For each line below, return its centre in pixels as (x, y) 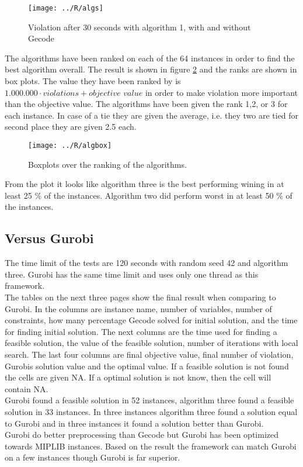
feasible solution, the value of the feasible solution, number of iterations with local (151, 343)
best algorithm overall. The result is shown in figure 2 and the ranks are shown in (151, 69)
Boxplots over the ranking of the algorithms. (107, 164)
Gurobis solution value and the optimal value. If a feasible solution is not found (147, 366)
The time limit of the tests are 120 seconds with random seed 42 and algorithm (147, 263)
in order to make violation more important (222, 92)
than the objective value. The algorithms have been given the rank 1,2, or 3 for (146, 104)
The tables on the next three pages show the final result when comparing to (140, 297)
